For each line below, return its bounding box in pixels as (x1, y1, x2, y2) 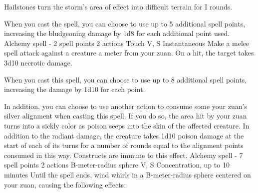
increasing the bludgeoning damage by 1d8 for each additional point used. (4, 28, 230, 38)
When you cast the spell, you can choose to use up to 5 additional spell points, (4, 18, 246, 28)
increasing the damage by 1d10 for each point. (4, 84, 145, 94)
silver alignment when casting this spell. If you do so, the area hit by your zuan (4, 110, 247, 121)
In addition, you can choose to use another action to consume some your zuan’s (4, 100, 247, 111)
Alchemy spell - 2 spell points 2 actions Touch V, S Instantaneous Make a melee (4, 37, 250, 48)
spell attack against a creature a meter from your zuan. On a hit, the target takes (4, 47, 254, 58)
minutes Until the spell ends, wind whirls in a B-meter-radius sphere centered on (4, 169, 251, 179)
